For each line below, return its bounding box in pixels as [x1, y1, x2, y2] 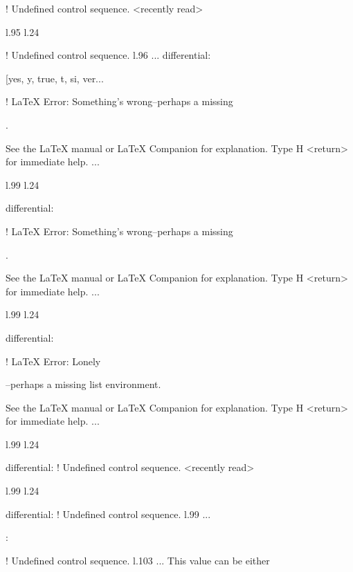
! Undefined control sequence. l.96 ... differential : [6, 48, 211, 62]
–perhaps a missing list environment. [6, 377, 161, 391]
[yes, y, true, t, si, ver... [6, 71, 104, 85]
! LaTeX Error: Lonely [6, 353, 101, 368]
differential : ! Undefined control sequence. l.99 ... [6, 506, 211, 521]
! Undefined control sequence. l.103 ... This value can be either [6, 553, 270, 567]
